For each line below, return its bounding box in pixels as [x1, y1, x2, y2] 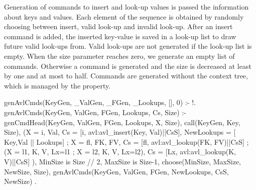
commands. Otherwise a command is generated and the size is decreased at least [4, 60, 251, 71]
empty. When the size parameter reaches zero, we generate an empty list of [4, 50, 235, 61]
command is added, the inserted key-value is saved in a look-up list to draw [4, 31, 236, 41]
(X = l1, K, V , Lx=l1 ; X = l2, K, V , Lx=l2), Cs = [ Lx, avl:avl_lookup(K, [4, 146, 236, 157]
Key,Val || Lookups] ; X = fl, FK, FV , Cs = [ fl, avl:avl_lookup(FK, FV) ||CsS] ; [4, 136, 249, 147]
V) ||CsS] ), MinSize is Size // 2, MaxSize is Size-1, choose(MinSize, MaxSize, [4, 156, 241, 166]
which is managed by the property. [4, 80, 111, 90]
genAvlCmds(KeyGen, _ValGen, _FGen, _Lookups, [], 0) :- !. [4, 97, 196, 108]
